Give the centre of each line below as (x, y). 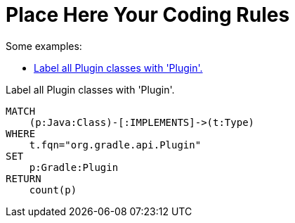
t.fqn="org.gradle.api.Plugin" (115, 145)
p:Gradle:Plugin (74, 167)
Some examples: (44, 46)
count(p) (53, 190)
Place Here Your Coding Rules (148, 15)
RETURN (24, 178)
